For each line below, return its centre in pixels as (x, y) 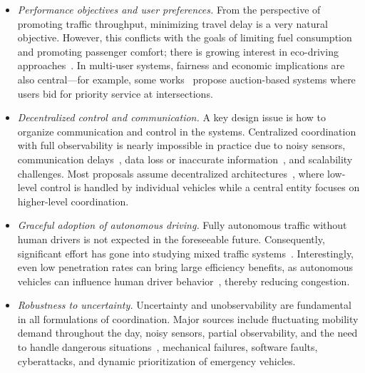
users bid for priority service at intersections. (115, 93)
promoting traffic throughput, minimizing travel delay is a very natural (173, 23)
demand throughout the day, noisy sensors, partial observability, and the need (187, 333)
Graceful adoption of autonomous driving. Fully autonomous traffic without (182, 225)
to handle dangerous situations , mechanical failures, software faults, (168, 347)
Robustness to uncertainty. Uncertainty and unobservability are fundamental (184, 305)
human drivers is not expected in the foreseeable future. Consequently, (171, 239)
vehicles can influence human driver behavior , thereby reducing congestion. (184, 281)
